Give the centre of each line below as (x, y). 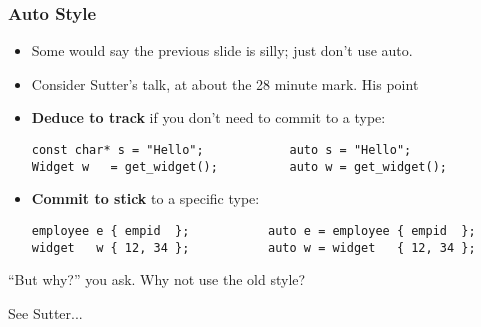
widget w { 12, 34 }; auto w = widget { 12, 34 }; (253, 247)
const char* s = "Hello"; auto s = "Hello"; (221, 150)
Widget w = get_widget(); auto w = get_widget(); (239, 166)
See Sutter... (45, 312)
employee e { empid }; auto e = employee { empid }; (253, 230)
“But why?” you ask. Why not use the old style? (157, 279)
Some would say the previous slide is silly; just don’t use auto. (222, 50)
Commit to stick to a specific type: (145, 198)
